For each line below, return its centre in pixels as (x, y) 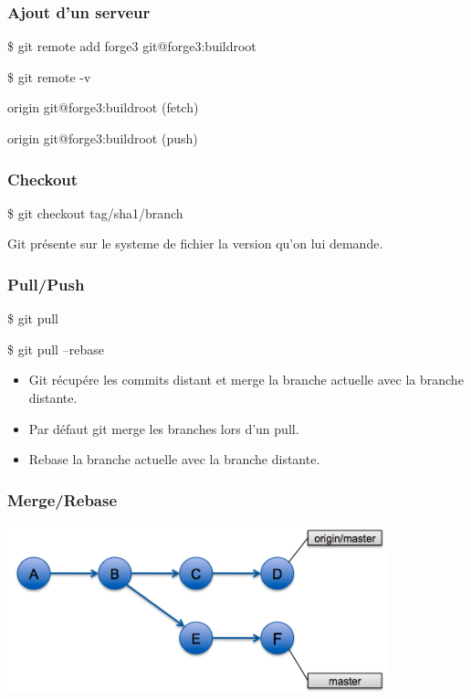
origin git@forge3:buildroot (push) (103, 138)
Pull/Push (46, 284)
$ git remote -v (49, 76)
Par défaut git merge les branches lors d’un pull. (164, 428)
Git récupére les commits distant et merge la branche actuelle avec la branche (246, 380)
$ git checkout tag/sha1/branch (95, 212)
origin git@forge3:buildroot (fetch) (103, 107)
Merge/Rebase (63, 499)
